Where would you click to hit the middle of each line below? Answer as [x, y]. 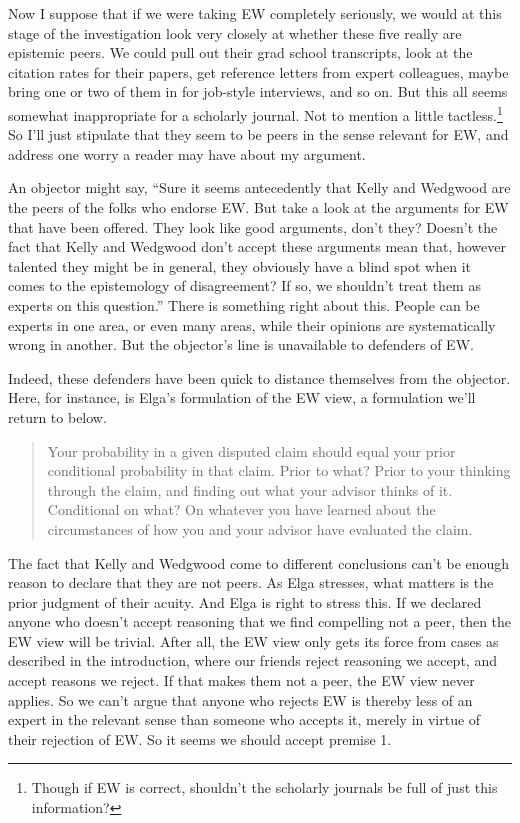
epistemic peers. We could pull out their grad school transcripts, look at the [240, 52]
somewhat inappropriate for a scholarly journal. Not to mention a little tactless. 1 [255, 113]
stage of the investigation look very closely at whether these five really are [235, 32]
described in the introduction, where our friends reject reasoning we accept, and [252, 660]
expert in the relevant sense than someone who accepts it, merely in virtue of [244, 719]
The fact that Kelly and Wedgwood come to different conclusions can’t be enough [259, 562]
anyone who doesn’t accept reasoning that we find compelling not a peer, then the [260, 621]
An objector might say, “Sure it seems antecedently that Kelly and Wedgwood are [259, 187]
